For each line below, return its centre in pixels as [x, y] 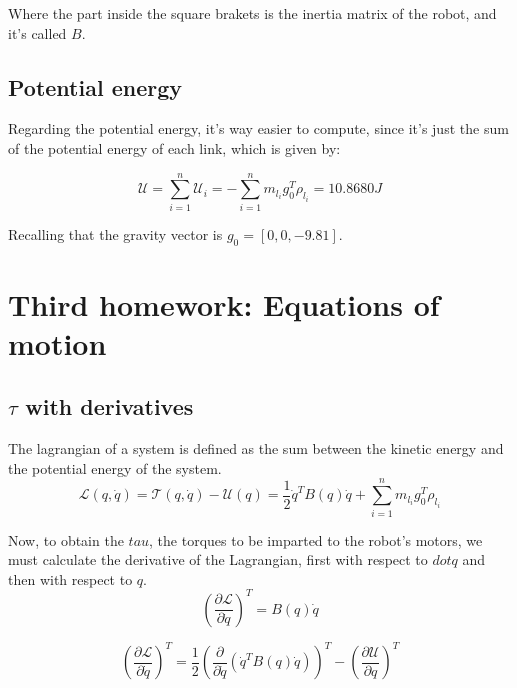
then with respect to [70, 578]
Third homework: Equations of [224, 303]
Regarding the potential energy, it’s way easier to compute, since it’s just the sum [258, 128]
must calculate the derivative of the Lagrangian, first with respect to [218, 559]
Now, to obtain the [66, 539]
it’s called [37, 32]
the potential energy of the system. [115, 467]
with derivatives [109, 406]
